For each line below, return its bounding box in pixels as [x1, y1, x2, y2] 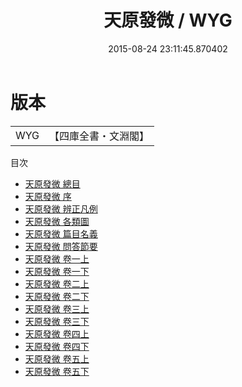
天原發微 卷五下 [24, 365, 90, 377]
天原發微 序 [24, 190, 72, 202]
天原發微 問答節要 [24, 240, 98, 252]
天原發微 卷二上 [24, 277, 90, 290]
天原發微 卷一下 [24, 265, 90, 277]
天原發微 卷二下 [24, 290, 90, 302]
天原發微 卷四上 [24, 327, 90, 340]
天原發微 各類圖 [24, 215, 90, 227]
